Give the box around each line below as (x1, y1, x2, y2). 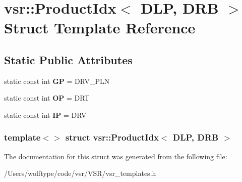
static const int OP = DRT (4, 93, 90, 103)
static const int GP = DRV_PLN (4, 75, 110, 86)
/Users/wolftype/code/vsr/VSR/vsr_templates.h (4, 168, 156, 178)
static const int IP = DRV (4, 109, 87, 120)
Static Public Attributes (4, 52, 133, 67)
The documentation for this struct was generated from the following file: (4, 151, 227, 161)
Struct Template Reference (4, 17, 196, 38)
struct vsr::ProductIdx (65, 131, 159, 144)
